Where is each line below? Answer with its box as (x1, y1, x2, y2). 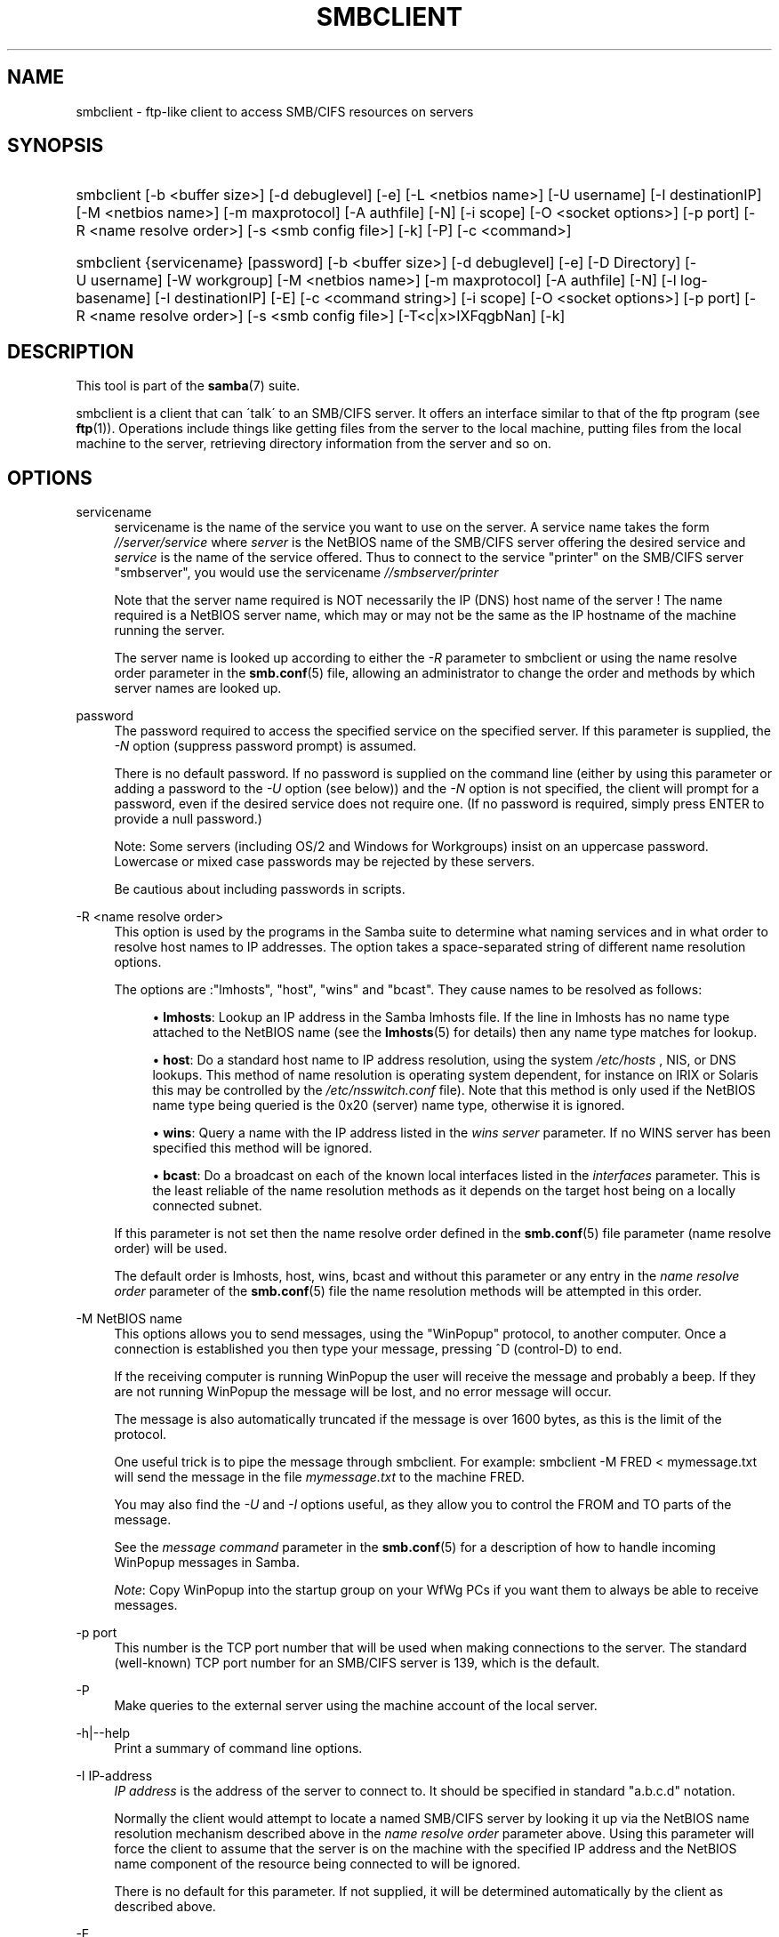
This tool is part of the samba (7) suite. (76, 378, 301, 394)
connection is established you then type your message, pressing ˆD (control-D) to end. (114, 1341, 622, 1357)
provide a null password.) (114, 811, 262, 827)
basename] (76, 289, 151, 308)
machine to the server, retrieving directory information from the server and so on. (76, 436, 552, 452)
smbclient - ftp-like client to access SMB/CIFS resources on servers (76, 103, 474, 119)
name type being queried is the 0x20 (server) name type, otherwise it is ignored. (152, 1097, 625, 1113)
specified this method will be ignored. (152, 1140, 373, 1156)
